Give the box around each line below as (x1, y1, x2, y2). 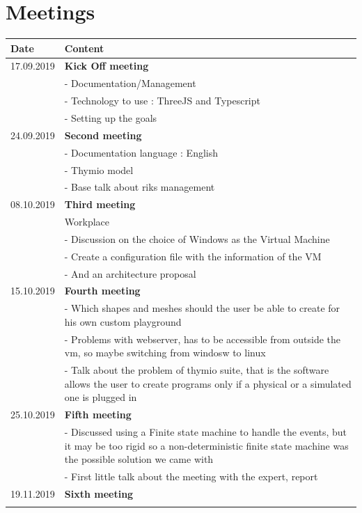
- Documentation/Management (64, 76, 196, 90)
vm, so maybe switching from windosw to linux (64, 345, 266, 360)
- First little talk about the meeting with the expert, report (64, 469, 318, 484)
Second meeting (64, 127, 142, 142)
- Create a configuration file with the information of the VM (64, 248, 322, 263)
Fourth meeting (64, 283, 141, 298)
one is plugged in (64, 390, 137, 404)
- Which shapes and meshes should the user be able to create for (64, 301, 340, 315)
